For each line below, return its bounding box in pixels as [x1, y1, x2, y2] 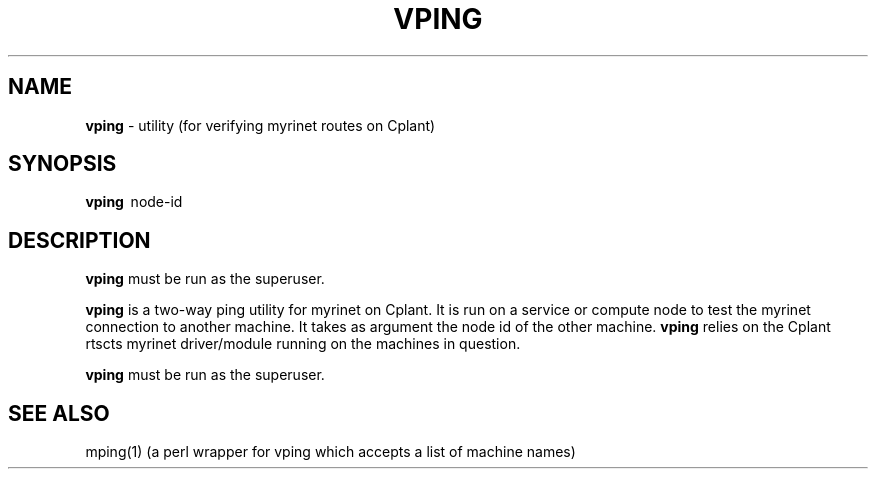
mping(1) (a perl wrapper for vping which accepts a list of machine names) [85, 443, 576, 461]
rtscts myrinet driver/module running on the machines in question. [85, 335, 521, 353]
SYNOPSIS [8, 151, 117, 177]
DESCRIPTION [8, 227, 151, 253]
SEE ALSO [8, 400, 110, 426]
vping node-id [85, 193, 183, 211]
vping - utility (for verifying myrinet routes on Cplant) [85, 116, 436, 134]
